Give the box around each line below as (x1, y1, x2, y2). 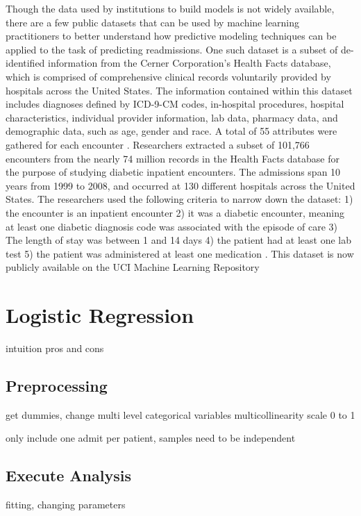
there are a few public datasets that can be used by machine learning (6, 15, 300, 29)
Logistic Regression (6, 301, 194, 329)
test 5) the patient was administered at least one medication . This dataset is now (6, 246, 354, 260)
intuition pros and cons (6, 341, 104, 355)
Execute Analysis (6, 465, 131, 486)
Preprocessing (6, 374, 108, 396)
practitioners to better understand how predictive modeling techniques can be (6, 28, 337, 43)
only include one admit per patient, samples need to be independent (6, 431, 296, 445)
